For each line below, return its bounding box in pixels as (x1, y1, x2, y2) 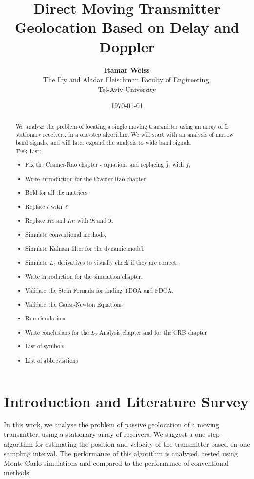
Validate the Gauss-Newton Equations (25, 300, 123, 308)
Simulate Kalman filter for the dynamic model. (25, 244, 145, 252)
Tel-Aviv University (98, 84, 156, 94)
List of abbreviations (25, 356, 78, 364)
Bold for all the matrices (25, 188, 88, 197)
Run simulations (25, 314, 67, 322)
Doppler (99, 36, 155, 56)
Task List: (15, 146, 41, 155)
